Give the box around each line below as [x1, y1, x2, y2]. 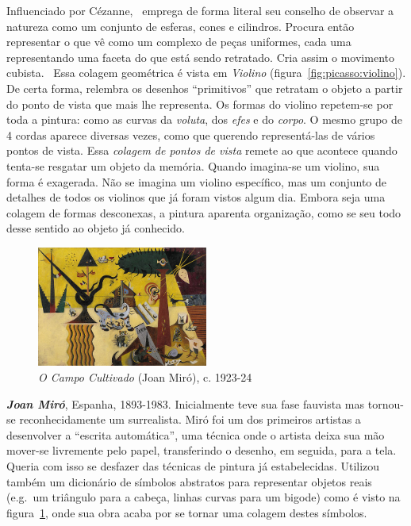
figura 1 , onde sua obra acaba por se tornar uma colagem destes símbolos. [6, 504, 367, 520]
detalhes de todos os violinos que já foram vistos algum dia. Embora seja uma [6, 189, 386, 205]
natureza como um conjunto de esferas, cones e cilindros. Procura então [6, 17, 355, 34]
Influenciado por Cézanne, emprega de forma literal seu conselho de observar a [6, 2, 394, 18]
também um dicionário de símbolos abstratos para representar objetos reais [6, 473, 372, 490]
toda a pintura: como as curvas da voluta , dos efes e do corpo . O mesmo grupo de [6, 111, 402, 128]
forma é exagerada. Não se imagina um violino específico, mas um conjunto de [6, 173, 386, 190]
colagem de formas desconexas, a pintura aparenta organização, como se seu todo [6, 204, 401, 221]
